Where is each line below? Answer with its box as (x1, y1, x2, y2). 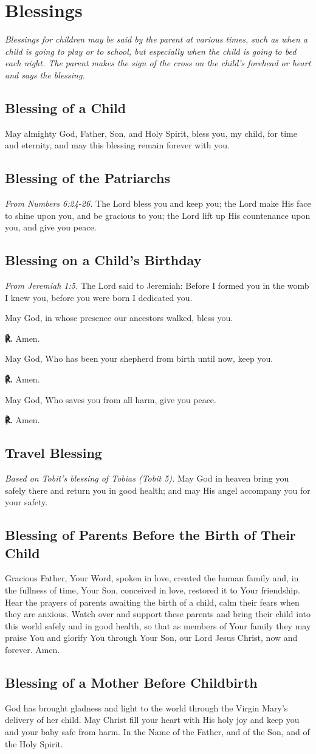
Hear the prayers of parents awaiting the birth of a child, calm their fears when (5, 595, 300, 608)
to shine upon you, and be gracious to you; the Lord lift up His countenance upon (5, 209, 311, 221)
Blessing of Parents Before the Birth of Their (5, 525, 296, 544)
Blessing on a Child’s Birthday (5, 251, 202, 269)
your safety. (5, 496, 48, 508)
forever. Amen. (5, 643, 60, 655)
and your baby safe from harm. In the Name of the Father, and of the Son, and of (5, 725, 310, 738)
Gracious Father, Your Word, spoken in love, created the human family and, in (5, 572, 299, 584)
